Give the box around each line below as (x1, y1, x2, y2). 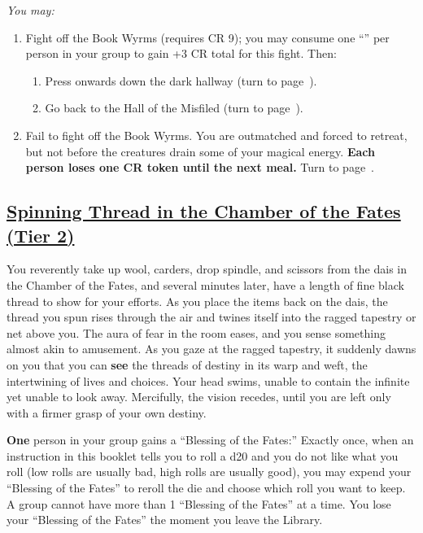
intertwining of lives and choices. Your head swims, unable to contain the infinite (7, 372, 410, 389)
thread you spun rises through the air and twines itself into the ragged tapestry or (7, 308, 416, 325)
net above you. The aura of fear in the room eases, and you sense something (7, 324, 386, 341)
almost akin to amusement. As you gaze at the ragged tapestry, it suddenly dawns (7, 340, 416, 357)
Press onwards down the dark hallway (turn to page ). (45, 72, 317, 89)
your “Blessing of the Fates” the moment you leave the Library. (7, 511, 323, 528)
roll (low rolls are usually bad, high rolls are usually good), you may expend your (7, 463, 412, 480)
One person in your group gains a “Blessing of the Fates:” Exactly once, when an (7, 431, 414, 448)
